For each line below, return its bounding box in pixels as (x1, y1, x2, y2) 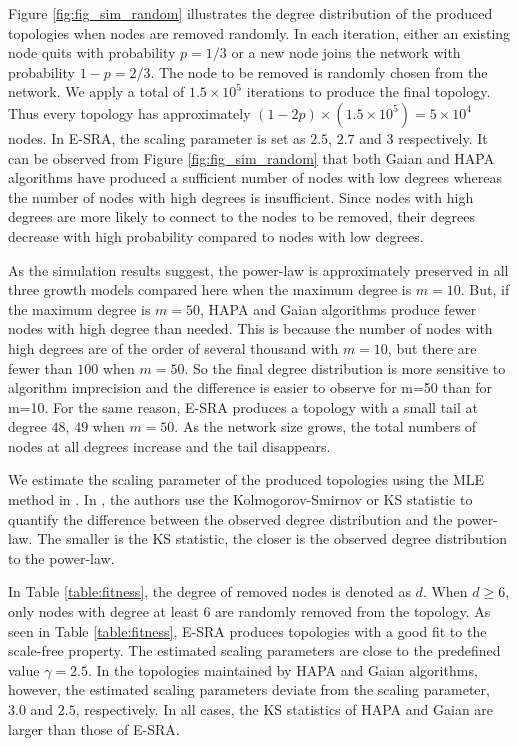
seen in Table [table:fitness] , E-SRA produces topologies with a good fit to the (8, 620, 487, 641)
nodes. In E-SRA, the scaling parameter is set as (8, 127, 306, 148)
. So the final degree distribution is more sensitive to (184, 357, 506, 378)
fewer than (8, 357, 73, 378)
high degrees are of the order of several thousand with (8, 337, 339, 358)
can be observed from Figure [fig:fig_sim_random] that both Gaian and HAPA (8, 147, 495, 168)
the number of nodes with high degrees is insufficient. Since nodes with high (8, 186, 474, 207)
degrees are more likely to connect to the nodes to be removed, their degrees (8, 206, 476, 227)
